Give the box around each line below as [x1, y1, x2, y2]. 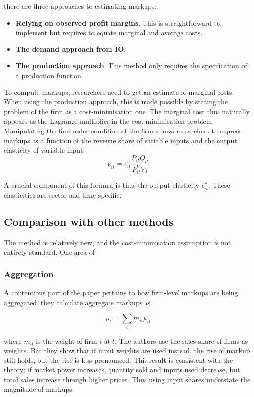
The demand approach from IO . [15, 44, 126, 54]
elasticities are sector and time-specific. [4, 189, 122, 200]
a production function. [15, 70, 83, 80]
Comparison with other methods [4, 214, 174, 229]
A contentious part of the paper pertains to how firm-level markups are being [4, 287, 238, 297]
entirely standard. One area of [4, 247, 95, 257]
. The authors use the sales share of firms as [114, 335, 248, 346]
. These [208, 179, 230, 190]
